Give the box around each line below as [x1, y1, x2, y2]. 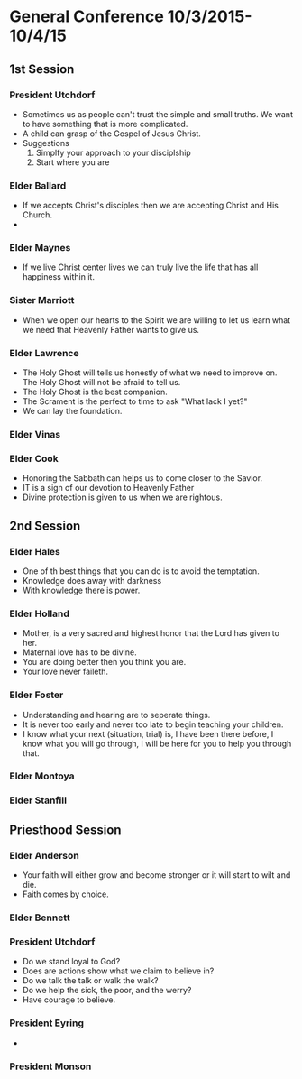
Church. [22, 209, 52, 220]
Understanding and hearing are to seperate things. [22, 709, 211, 720]
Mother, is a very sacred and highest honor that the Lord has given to [22, 628, 279, 639]
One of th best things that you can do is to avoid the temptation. [22, 566, 260, 576]
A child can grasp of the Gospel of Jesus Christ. [22, 128, 201, 139]
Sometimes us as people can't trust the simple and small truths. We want [22, 108, 293, 119]
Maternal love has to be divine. [22, 647, 137, 658]
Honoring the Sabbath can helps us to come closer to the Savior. [22, 473, 263, 484]
